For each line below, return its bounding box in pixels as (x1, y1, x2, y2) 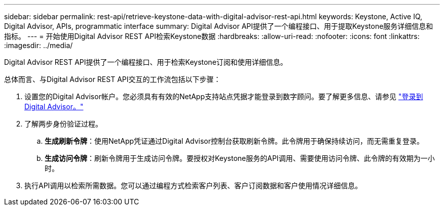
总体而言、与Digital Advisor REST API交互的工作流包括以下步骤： (4, 75, 221, 83)
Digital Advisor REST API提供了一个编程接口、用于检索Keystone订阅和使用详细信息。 (4, 58, 287, 66)
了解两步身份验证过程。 (24, 119, 102, 128)
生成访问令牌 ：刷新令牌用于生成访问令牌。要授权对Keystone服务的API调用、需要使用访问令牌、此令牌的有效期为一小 (45, 154, 435, 162)
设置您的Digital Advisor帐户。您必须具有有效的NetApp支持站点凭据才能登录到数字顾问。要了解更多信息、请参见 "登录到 (24, 92, 423, 101)
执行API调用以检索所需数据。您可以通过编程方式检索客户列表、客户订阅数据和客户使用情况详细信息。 (24, 181, 362, 190)
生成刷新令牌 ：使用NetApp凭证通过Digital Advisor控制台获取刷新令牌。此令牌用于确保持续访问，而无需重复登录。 (45, 137, 424, 145)
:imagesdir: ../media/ (4, 41, 73, 50)
